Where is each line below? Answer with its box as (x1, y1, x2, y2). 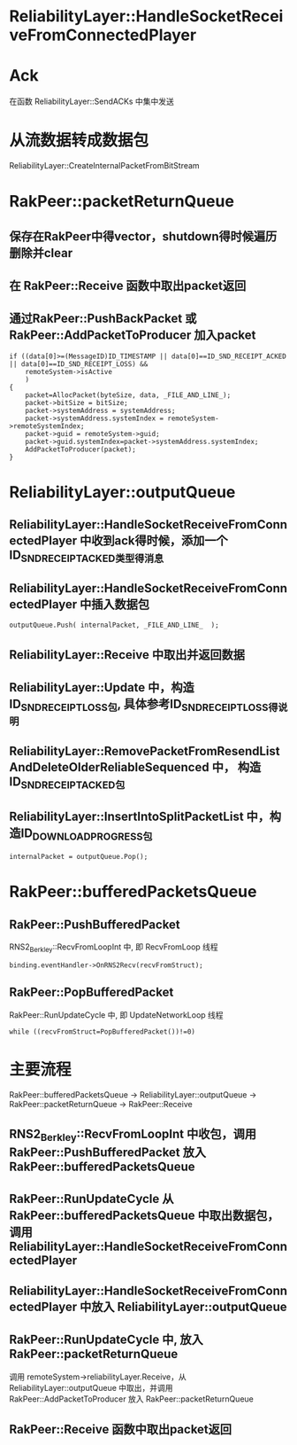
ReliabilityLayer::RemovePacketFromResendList (9, 743, 280, 759)
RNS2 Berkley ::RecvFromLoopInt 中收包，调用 (9, 1126, 256, 1144)
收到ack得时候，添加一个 (91, 534, 228, 549)
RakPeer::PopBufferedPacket (9, 985, 174, 1000)
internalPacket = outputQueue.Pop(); (9, 852, 148, 861)
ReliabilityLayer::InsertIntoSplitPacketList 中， (9, 809, 270, 824)
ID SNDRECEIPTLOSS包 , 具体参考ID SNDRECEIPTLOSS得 (9, 697, 278, 715)
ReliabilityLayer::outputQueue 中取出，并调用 (9, 1382, 174, 1393)
